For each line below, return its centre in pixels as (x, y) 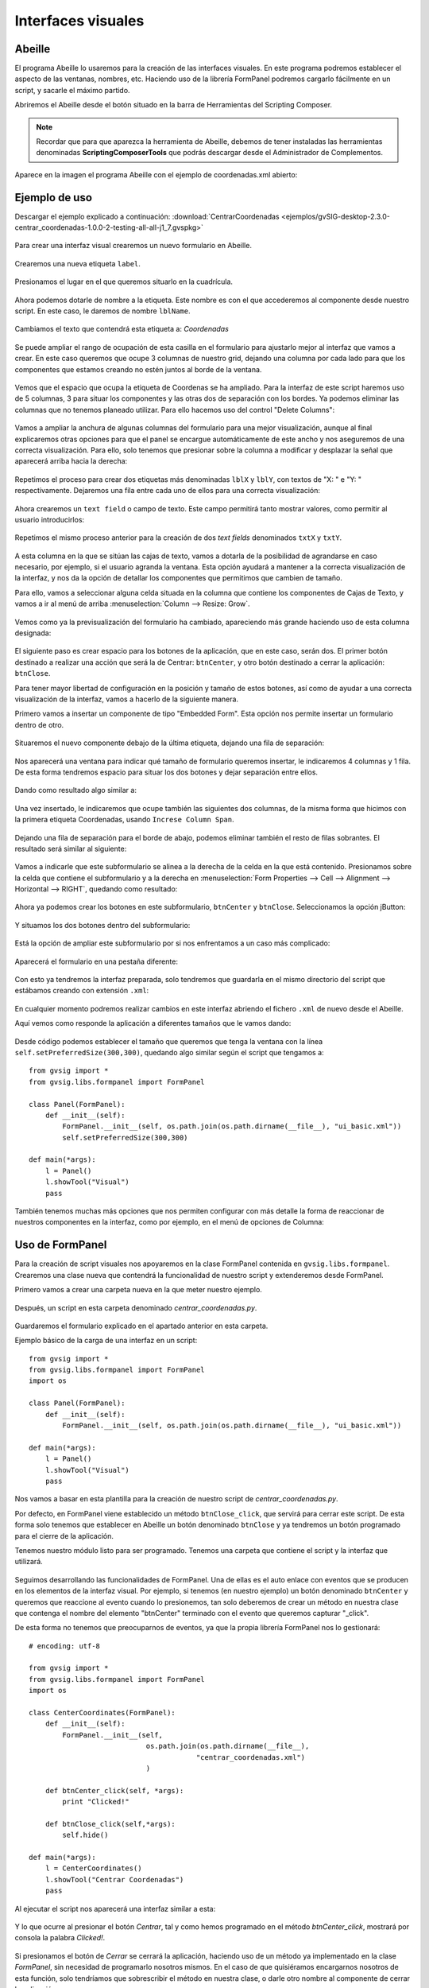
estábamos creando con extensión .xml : (82, 991)
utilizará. (29, 1562)
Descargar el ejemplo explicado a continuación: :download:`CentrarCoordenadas (147, 216)
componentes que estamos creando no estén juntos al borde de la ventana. (138, 369)
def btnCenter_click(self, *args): (114, 1790)
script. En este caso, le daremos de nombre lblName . (102, 311)
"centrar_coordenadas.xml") (251, 1757)
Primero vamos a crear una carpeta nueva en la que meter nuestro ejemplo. (138, 1290)
